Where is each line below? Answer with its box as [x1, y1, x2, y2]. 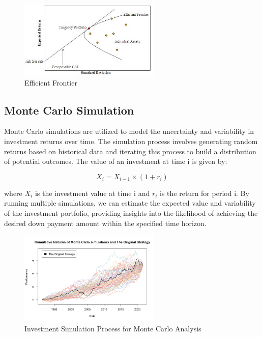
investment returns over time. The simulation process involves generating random [4, 136, 258, 147]
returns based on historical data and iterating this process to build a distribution [4, 146, 256, 156]
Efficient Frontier [24, 77, 77, 88]
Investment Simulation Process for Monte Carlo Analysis [24, 323, 201, 333]
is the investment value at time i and [35, 187, 150, 198]
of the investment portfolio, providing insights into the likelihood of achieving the [4, 208, 258, 218]
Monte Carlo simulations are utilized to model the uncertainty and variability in [4, 126, 254, 136]
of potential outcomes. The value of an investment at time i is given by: [4, 156, 227, 166]
